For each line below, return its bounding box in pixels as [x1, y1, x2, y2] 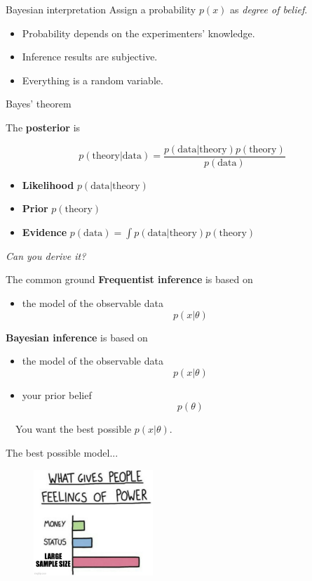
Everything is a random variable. [22, 72, 163, 87]
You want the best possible [15, 422, 132, 436]
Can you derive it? [6, 248, 86, 263]
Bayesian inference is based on [6, 329, 148, 344]
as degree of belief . [230, 2, 308, 16]
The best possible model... [6, 445, 118, 459]
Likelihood [22, 177, 74, 192]
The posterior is [6, 119, 81, 134]
